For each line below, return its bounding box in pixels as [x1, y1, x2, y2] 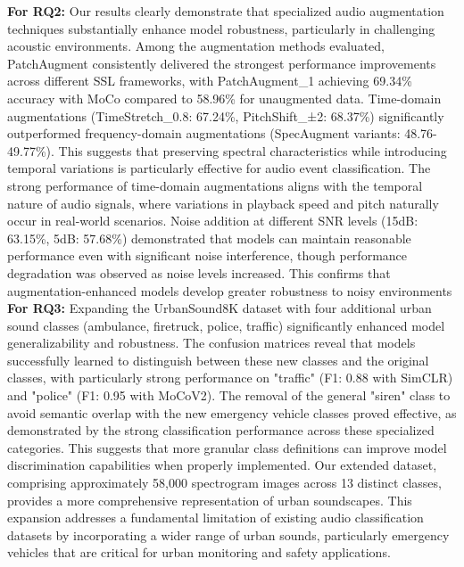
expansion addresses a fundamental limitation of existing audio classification [7, 508, 424, 527]
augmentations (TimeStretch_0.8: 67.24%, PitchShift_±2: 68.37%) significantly [7, 106, 444, 125]
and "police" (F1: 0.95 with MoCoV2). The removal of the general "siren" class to [7, 386, 451, 405]
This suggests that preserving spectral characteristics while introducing [58, 141, 447, 160]
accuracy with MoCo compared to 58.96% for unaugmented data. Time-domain [7, 88, 442, 107]
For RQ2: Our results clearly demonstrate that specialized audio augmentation [7, 2, 444, 20]
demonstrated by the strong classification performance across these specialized [7, 421, 435, 440]
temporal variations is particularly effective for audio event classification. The [7, 159, 431, 177]
